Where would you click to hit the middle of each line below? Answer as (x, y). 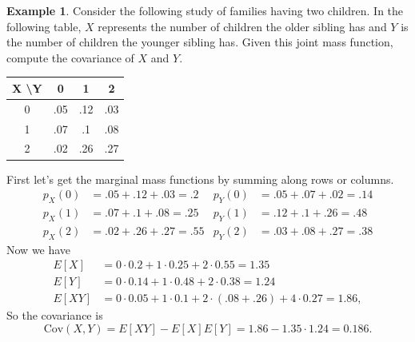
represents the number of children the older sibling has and (242, 26)
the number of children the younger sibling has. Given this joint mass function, (200, 42)
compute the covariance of (70, 57)
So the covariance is (55, 315)
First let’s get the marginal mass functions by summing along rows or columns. (200, 179)
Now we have (39, 249)
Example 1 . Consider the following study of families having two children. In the (205, 10)
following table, (44, 26)
